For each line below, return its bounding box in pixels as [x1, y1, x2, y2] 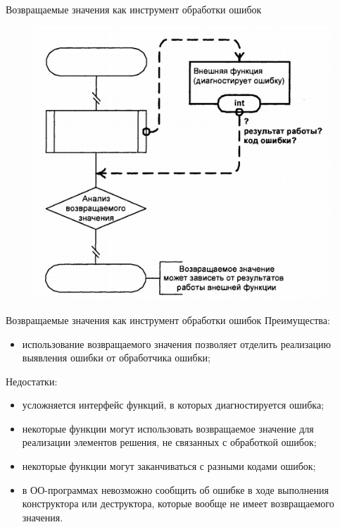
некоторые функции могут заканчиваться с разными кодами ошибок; [22, 459, 316, 473]
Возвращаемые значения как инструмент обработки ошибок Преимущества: [6, 312, 330, 327]
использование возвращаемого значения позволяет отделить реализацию [22, 336, 332, 351]
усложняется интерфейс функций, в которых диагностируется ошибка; [22, 397, 325, 412]
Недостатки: [6, 373, 58, 388]
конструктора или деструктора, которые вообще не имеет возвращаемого [22, 496, 334, 511]
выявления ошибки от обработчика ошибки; [22, 350, 210, 365]
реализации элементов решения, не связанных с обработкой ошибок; [22, 435, 317, 449]
